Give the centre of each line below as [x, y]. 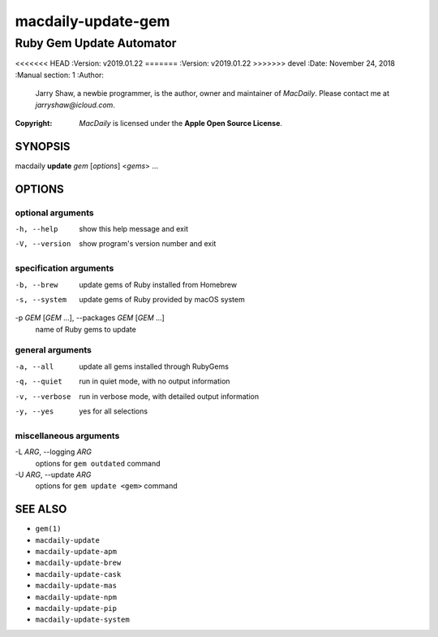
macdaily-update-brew [78, 563]
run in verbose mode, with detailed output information [169, 396]
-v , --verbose [43, 396]
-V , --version [43, 244]
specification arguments [64, 268]
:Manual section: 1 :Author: [60, 75]
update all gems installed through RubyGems [154, 366]
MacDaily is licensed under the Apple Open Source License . [181, 123]
